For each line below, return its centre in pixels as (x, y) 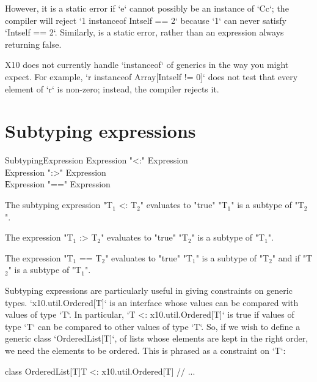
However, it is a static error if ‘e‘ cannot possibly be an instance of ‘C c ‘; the (147, 8)
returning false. (33, 44)
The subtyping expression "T (59, 205)
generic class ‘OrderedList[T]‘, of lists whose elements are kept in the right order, (157, 338)
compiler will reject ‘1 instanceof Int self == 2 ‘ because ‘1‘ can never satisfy (146, 20)
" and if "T (292, 257)
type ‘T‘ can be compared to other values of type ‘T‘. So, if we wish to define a (153, 326)
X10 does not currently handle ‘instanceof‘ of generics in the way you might (147, 65)
